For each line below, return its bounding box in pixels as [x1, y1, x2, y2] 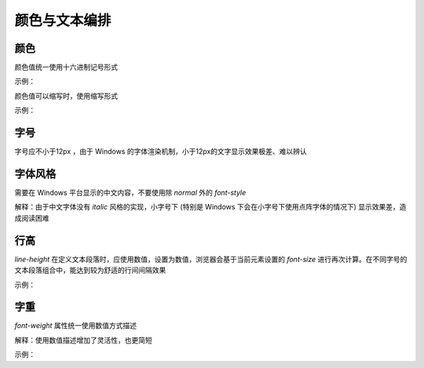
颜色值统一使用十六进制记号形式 [14, 63, 118, 72]
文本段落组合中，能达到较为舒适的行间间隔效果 [14, 265, 166, 275]
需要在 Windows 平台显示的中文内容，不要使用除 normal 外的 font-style [14, 188, 247, 198]
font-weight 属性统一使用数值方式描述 [14, 321, 137, 330]
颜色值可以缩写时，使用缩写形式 [14, 91, 118, 100]
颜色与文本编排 [14, 12, 111, 29]
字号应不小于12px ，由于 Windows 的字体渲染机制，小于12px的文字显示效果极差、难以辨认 [14, 147, 308, 156]
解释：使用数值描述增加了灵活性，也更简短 [14, 335, 152, 344]
